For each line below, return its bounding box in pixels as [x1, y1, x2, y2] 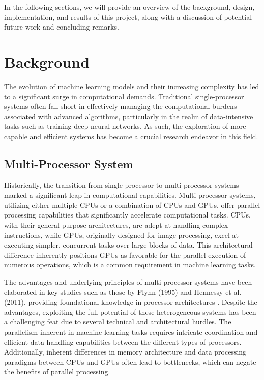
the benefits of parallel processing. [4, 366, 110, 377]
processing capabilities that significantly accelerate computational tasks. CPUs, [4, 209, 251, 220]
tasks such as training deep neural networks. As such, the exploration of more [4, 121, 246, 131]
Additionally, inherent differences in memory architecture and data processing [4, 346, 247, 357]
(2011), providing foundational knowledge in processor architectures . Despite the [4, 296, 257, 307]
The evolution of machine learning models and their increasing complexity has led [4, 80, 259, 91]
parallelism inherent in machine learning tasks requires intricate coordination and [4, 326, 258, 337]
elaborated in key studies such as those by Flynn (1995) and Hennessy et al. [4, 286, 242, 297]
